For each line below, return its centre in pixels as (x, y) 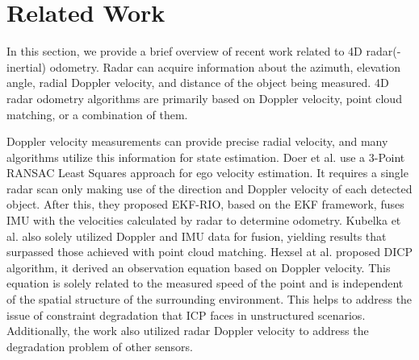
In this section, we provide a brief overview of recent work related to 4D (184, 51)
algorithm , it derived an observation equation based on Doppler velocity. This (199, 267)
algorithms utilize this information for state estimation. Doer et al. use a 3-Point (206, 157)
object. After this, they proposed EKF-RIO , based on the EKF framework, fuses (205, 204)
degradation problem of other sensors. (100, 346)
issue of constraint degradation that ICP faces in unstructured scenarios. (186, 314)
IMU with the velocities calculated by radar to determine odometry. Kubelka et (204, 220)
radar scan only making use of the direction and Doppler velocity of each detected (209, 188)
